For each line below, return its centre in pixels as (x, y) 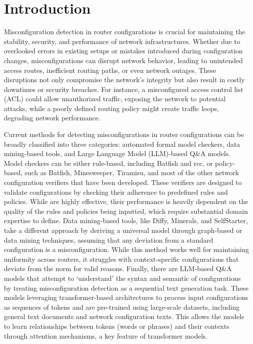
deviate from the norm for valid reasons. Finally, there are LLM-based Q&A (118, 268)
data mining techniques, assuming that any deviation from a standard (109, 240)
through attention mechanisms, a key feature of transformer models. (106, 335)
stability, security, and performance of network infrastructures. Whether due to (122, 41)
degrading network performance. (52, 118)
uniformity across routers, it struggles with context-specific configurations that (121, 259)
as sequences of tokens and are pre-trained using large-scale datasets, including (122, 307)
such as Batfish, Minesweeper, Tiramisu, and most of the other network (132, 172)
